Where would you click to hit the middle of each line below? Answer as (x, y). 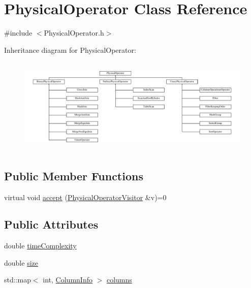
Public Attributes (51, 224)
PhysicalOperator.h (74, 33)
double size (21, 262)
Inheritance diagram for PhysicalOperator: (70, 50)
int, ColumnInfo (68, 280)
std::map (18, 280)
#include (18, 33)
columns (119, 280)
